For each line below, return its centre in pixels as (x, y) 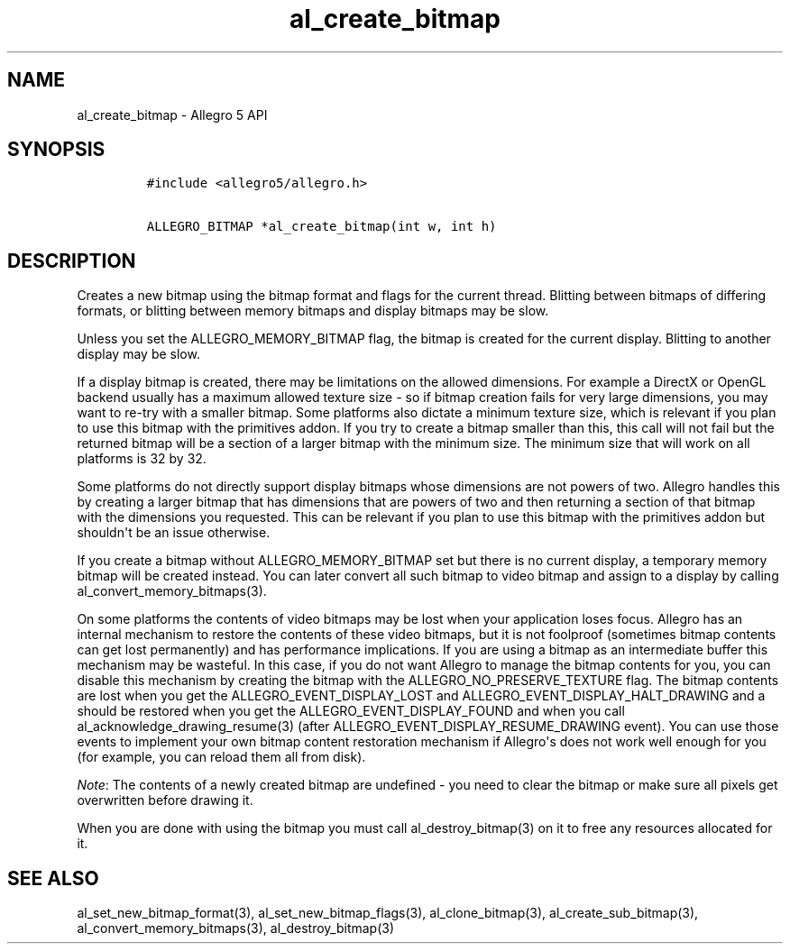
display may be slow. (138, 354)
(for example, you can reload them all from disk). (221, 757)
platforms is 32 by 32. (142, 459)
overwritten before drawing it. (165, 800)
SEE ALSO (53, 878)
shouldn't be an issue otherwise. (174, 533)
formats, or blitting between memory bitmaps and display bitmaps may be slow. (313, 311)
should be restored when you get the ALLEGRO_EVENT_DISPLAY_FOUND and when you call (351, 711)
